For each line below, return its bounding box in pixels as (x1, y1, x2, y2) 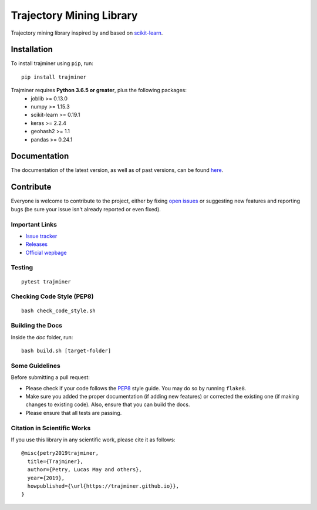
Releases (25, 241, 48, 248)
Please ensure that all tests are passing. (25, 409, 122, 416)
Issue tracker (25, 232, 58, 239)
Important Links (11, 220, 57, 228)
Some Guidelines (11, 362, 61, 370)
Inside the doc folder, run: (11, 333, 73, 340)
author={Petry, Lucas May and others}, (27, 467, 142, 473)
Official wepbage (25, 249, 67, 256)
